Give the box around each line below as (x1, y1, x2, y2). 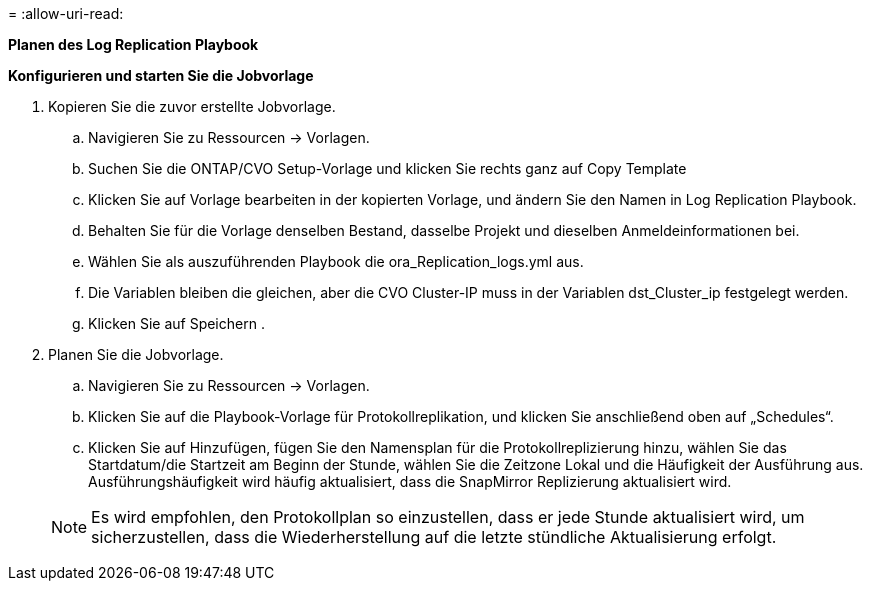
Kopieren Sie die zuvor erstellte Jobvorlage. (48, 98, 336, 115)
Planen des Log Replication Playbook (8, 36, 259, 53)
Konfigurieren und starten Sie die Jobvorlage (8, 67, 314, 84)
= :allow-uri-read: (8, 5, 124, 22)
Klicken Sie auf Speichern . (88, 315, 265, 332)
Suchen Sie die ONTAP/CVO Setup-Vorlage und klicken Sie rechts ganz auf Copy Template (88, 160, 687, 177)
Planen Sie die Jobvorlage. (48, 346, 224, 363)
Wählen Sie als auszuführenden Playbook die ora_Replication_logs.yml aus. (88, 253, 584, 270)
